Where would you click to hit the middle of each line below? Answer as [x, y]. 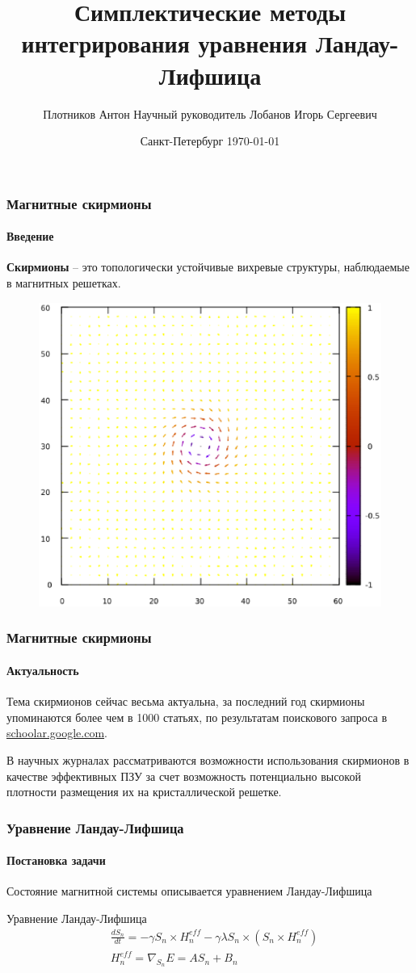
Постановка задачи [56, 860]
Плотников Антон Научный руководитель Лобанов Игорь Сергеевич [210, 113]
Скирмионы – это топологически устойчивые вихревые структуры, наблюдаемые [208, 267]
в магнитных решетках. [64, 283]
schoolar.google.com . [57, 733]
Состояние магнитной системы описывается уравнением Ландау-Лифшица [189, 891]
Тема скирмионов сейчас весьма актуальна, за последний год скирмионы [186, 701]
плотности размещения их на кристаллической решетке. [144, 792]
